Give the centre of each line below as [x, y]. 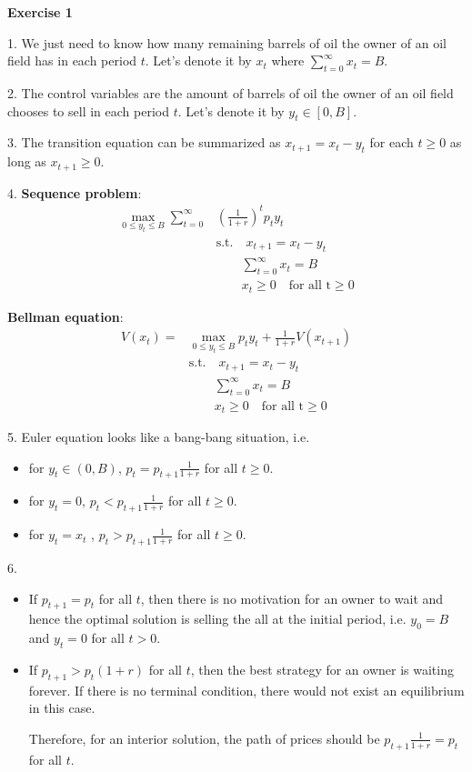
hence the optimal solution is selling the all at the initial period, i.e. [217, 619]
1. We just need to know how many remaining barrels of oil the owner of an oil [227, 42]
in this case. [62, 708]
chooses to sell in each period [88, 110]
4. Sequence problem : [75, 192]
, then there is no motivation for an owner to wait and [292, 598]
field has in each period [72, 60]
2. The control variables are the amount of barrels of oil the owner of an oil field [231, 92]
